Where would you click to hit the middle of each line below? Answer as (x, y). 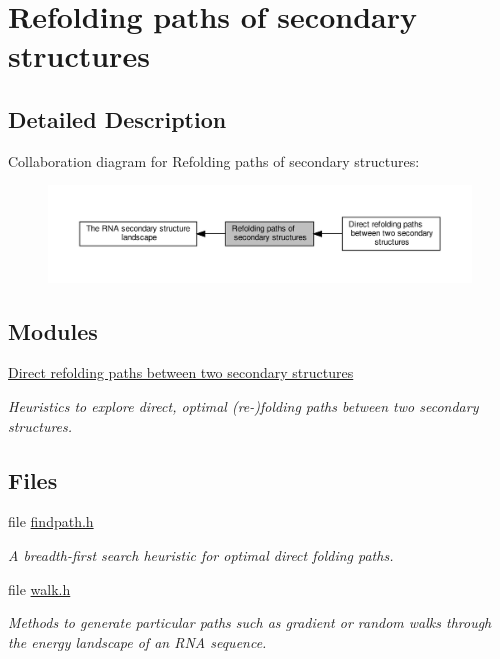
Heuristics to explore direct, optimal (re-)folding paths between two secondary (243, 406)
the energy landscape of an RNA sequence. (137, 641)
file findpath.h (51, 521)
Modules (53, 330)
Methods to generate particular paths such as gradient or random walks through (250, 622)
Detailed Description (117, 118)
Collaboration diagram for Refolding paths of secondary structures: (214, 160)
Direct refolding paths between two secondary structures (181, 372)
